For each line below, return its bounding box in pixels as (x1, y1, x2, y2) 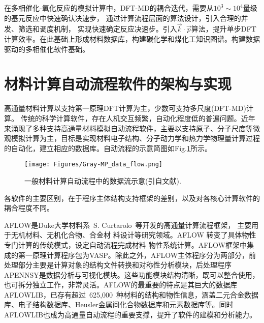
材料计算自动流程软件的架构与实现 (4, 73, 232, 94)
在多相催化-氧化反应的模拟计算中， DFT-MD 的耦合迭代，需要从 (4, 3, 214, 13)
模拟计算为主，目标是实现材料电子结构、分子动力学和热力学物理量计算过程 (11, 133, 260, 143)
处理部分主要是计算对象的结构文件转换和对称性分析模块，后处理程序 (4, 259, 232, 270)
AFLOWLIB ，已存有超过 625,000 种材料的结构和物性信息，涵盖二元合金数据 (4, 289, 258, 300)
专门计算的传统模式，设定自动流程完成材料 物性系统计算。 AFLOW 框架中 (4, 239, 247, 250)
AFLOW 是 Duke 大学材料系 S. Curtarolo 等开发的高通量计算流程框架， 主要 (4, 219, 252, 230)
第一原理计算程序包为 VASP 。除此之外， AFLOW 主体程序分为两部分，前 (18, 249, 256, 260)
